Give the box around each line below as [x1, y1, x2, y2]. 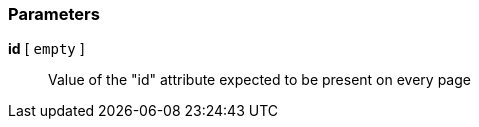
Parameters [8, 4, 100, 24]
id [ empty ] [8, 40, 85, 58]
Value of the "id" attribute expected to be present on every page [48, 71, 471, 89]
